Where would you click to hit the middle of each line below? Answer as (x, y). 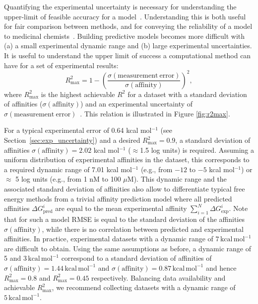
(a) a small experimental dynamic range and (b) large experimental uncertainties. (128, 46)
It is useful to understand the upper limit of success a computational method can (128, 55)
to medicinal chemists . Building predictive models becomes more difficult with (125, 36)
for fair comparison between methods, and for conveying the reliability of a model (128, 26)
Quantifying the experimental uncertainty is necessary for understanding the (120, 6)
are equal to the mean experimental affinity (121, 208)
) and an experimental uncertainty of (137, 104)
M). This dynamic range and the (177, 179)
